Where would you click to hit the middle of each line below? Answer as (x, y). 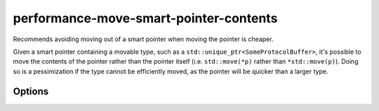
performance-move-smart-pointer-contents (145, 18)
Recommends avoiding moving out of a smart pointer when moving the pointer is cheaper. (143, 39)
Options (31, 91)
